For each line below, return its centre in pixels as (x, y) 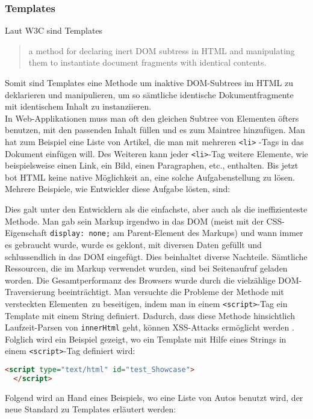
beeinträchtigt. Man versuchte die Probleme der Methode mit (171, 292)
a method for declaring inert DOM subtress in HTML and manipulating (162, 50)
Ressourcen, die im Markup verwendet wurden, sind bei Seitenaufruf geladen (146, 268)
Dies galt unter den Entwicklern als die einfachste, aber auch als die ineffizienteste (156, 209)
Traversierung (30, 292)
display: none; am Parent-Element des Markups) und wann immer (176, 233)
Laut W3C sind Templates (54, 30)
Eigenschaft (26, 233)
